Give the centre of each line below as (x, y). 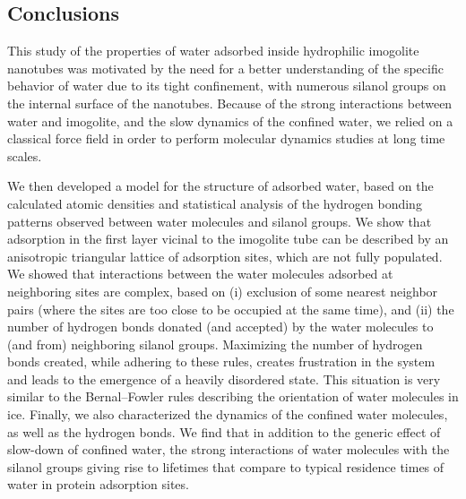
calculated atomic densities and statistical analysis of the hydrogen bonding (215, 203)
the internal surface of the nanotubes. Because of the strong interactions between (230, 103)
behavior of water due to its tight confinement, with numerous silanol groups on (227, 86)
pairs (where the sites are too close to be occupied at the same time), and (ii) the (231, 309)
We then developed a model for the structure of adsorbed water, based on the (220, 186)
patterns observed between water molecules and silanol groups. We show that (220, 221)
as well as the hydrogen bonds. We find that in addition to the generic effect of (224, 431)
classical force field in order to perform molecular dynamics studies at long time (226, 138)
